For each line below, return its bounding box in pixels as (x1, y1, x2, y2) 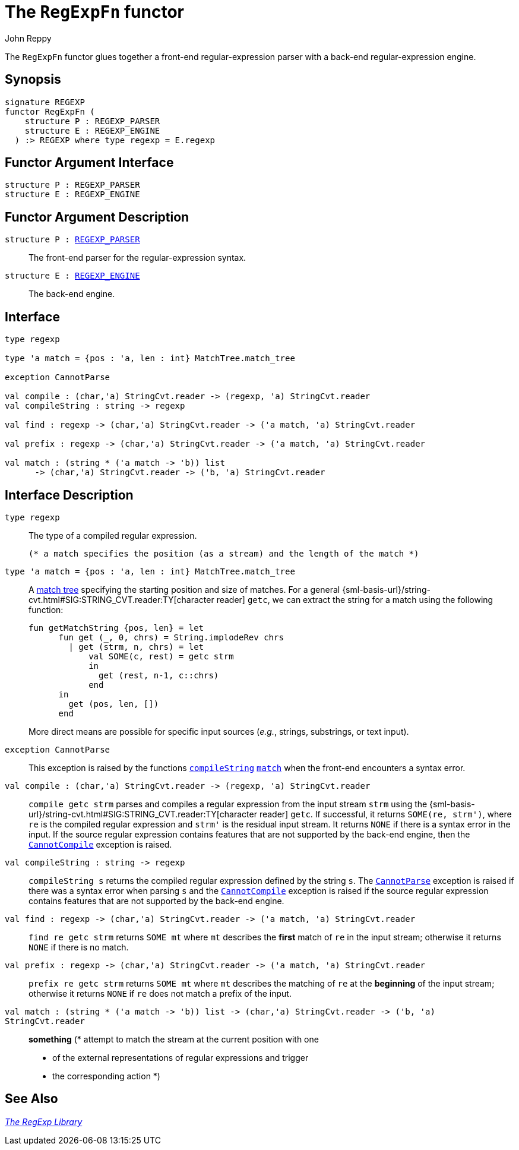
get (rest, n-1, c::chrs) (99, 670, 219, 680)
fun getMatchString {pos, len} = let (29, 623, 204, 633)
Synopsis (5, 72, 61, 87)
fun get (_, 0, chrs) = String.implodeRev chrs (58, 632, 284, 642)
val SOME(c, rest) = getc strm (88, 651, 234, 661)
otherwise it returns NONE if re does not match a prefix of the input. (29, 988, 292, 999)
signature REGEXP (5, 97, 85, 107)
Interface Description (5, 487, 134, 503)
